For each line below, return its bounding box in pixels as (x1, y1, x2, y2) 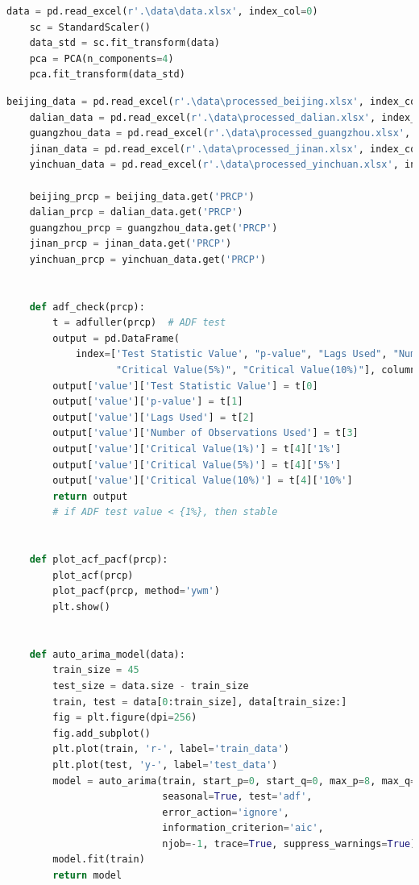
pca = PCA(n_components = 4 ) (29, 52, 174, 64)
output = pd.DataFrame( (52, 332, 180, 344)
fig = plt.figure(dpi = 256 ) (52, 712, 197, 724)
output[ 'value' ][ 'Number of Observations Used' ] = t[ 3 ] (52, 427, 359, 439)
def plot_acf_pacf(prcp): (29, 554, 168, 566)
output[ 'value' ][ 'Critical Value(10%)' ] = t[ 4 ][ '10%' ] (52, 475, 353, 487)
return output (52, 490, 128, 502)
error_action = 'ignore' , (162, 806, 289, 818)
